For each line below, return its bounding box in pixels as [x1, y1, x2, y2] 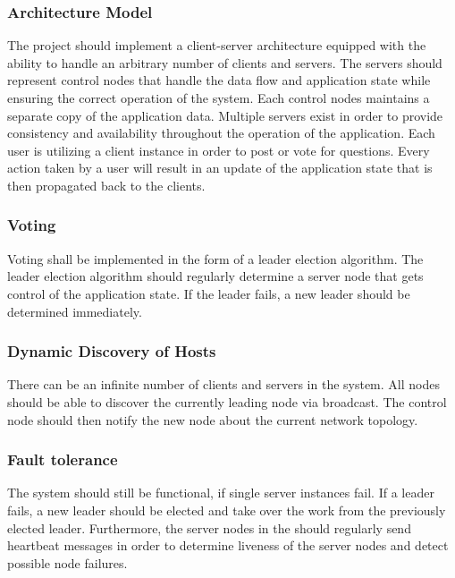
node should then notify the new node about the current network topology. [7, 410, 418, 429]
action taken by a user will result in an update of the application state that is [7, 158, 433, 177]
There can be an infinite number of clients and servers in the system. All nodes [7, 375, 440, 394]
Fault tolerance [7, 448, 118, 471]
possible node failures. [7, 553, 128, 572]
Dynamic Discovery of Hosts [7, 340, 216, 362]
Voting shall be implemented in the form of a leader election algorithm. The [7, 249, 424, 268]
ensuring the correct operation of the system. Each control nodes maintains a [7, 89, 430, 106]
